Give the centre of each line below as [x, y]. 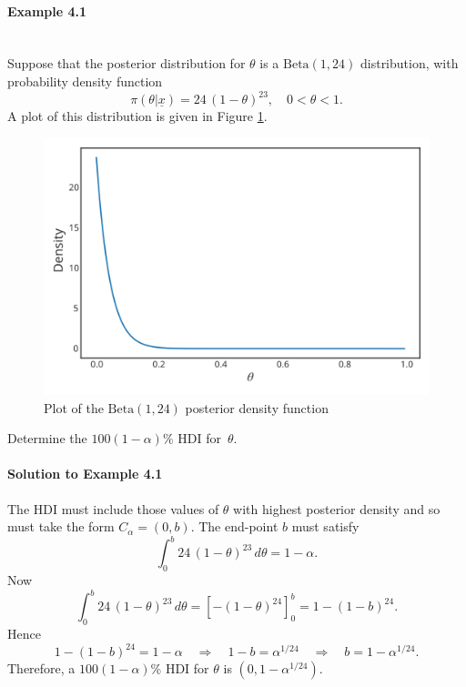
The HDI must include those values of [113, 508]
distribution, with [409, 63]
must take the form [61, 526]
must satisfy [325, 526]
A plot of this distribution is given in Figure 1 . [137, 116]
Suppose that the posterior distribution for [127, 63]
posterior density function [257, 407]
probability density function [85, 81]
